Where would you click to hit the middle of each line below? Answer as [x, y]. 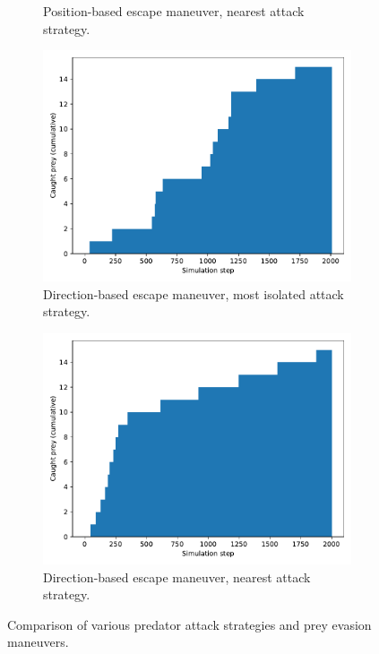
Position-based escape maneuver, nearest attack [174, 11]
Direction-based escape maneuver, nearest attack [177, 577]
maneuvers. [38, 642]
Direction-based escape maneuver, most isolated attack [194, 293]
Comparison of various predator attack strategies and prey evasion [189, 624]
